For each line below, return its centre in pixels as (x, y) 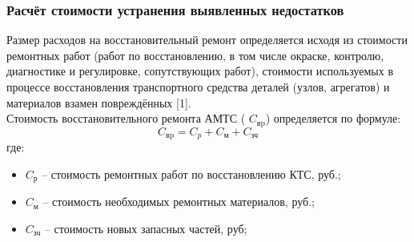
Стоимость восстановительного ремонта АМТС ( (126, 118)
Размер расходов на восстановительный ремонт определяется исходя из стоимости (207, 40)
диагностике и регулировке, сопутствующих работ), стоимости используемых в (200, 71)
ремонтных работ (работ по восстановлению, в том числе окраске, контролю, (195, 55)
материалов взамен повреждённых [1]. (99, 102)
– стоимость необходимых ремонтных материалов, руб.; (179, 202)
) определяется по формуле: (333, 118)
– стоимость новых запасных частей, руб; (146, 228)
